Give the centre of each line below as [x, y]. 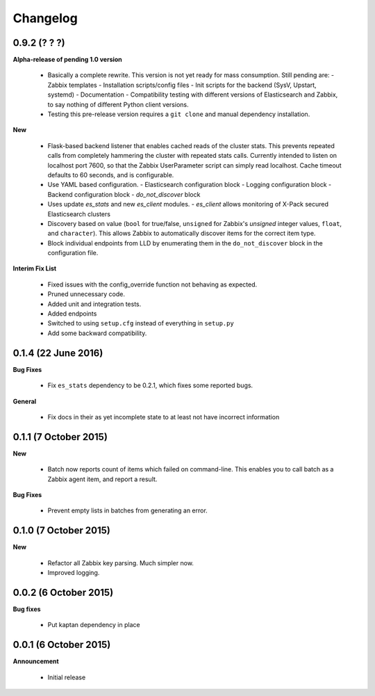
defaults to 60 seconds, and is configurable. [111, 175]
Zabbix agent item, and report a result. [102, 479]
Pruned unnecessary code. [86, 294]
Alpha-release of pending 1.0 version [68, 60]
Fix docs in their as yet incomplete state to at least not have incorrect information [164, 416]
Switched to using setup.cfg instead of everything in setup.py [141, 323]
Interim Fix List [35, 268]
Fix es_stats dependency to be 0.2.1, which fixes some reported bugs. [150, 385]
